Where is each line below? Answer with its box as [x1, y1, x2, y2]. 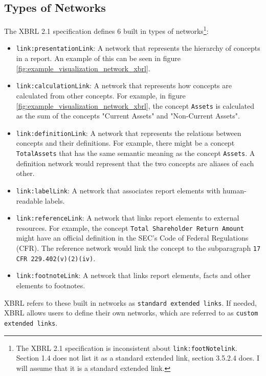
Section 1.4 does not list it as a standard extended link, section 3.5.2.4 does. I [16, 352, 260, 363]
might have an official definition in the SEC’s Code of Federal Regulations [16, 232, 249, 243]
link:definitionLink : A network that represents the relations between [16, 127, 241, 138]
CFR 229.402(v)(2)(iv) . [16, 252, 96, 263]
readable [16, 195, 43, 206]
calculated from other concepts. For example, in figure [16, 90, 186, 101]
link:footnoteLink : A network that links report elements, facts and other [16, 270, 251, 281]
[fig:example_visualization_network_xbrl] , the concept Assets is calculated [16, 100, 254, 111]
